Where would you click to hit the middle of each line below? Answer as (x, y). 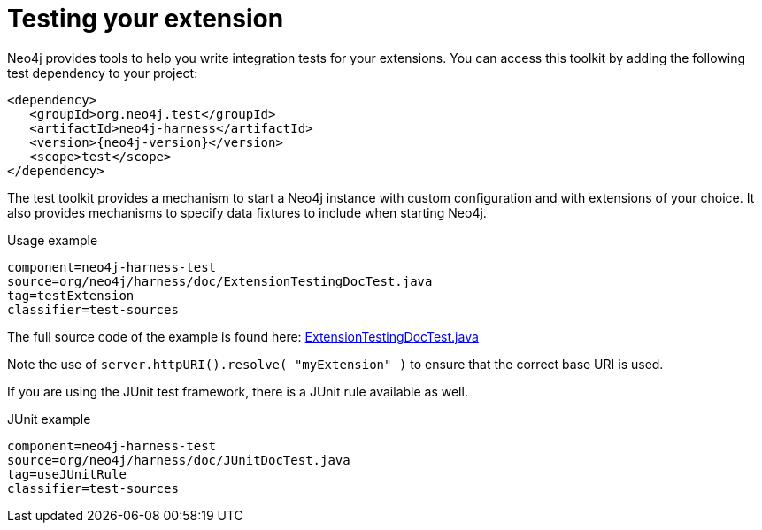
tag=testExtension (71, 295)
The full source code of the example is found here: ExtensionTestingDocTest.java (243, 336)
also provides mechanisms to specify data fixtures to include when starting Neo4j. (247, 212)
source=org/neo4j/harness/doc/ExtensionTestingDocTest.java (220, 281)
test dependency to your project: (103, 73)
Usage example (53, 240)
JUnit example (49, 419)
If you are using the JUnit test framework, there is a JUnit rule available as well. (238, 391)
